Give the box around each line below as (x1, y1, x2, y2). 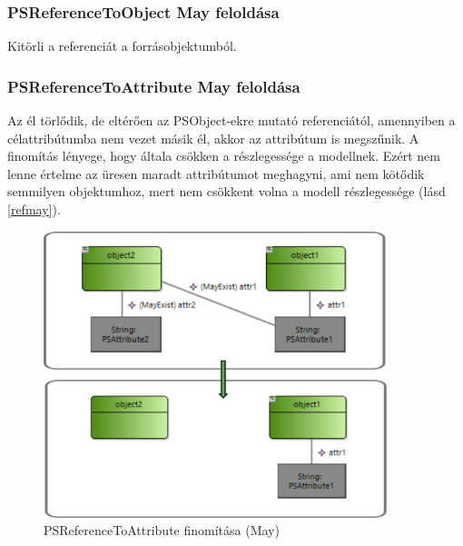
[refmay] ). (7, 200, 61, 218)
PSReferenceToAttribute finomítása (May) (44, 521, 280, 540)
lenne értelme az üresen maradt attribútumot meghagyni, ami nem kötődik (7, 164, 425, 183)
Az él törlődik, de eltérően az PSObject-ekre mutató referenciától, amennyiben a (7, 111, 456, 130)
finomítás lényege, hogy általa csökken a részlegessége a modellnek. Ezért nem (7, 146, 440, 165)
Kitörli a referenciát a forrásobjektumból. (7, 36, 237, 55)
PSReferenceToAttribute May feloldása (7, 74, 300, 97)
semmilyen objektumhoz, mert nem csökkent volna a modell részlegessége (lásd (7, 182, 446, 201)
